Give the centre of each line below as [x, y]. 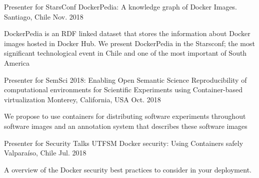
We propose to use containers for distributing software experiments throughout [125, 116]
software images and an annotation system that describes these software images [126, 126]
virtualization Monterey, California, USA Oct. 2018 [82, 99]
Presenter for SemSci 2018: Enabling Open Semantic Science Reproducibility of [125, 79]
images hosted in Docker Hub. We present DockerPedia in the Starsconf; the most [129, 43]
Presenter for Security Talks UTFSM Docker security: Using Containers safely [124, 143]
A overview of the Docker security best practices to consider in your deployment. [128, 169]
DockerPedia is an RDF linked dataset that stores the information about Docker [127, 33]
